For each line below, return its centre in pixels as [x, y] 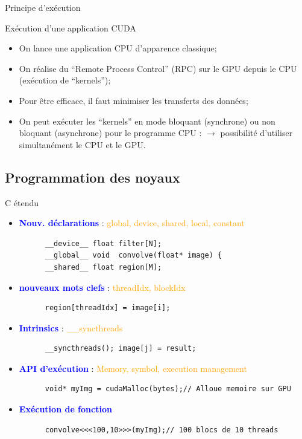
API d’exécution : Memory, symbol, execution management [133, 368]
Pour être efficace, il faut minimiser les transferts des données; [134, 100]
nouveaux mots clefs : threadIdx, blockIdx [102, 287]
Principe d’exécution [43, 7]
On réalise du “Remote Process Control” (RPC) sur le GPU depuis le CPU [158, 68]
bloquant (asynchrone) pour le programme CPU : [110, 133]
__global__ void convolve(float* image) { [134, 255]
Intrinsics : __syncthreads [71, 327]
